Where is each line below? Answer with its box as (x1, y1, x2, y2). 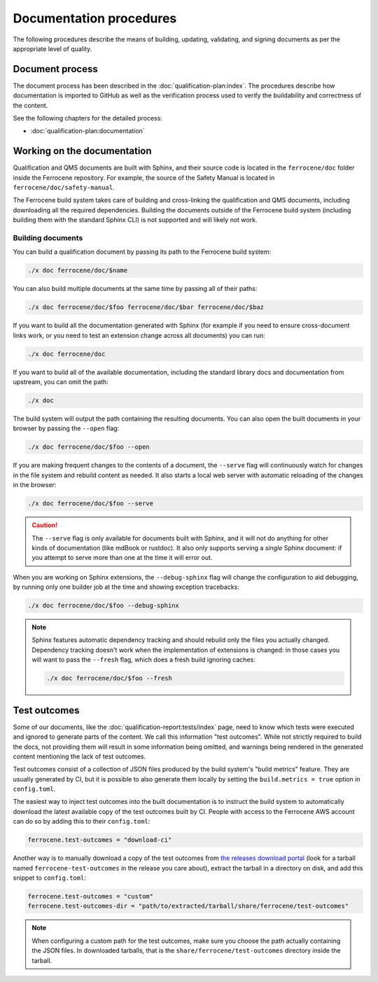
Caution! (31, 521, 58, 529)
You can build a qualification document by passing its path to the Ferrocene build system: (13, 247, 272, 256)
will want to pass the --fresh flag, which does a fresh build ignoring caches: (31, 655, 255, 664)
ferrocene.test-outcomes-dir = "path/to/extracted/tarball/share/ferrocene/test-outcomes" (27, 902, 349, 911)
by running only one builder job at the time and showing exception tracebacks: (13, 582, 239, 592)
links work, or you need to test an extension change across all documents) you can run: (13, 331, 265, 339)
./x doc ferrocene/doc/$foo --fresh (46, 674, 173, 683)
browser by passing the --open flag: (13, 424, 120, 432)
